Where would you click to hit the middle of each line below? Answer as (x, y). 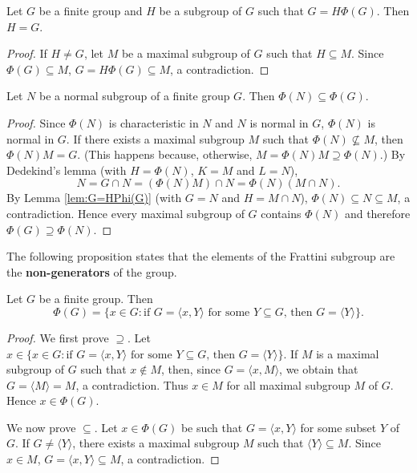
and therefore (377, 213)
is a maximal (348, 353)
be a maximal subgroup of (186, 53)
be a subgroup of (200, 10)
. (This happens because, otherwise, (165, 154)
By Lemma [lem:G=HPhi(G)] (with (94, 198)
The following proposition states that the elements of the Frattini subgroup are (201, 256)
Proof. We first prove (58, 337)
